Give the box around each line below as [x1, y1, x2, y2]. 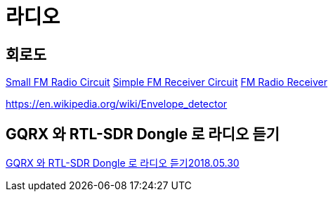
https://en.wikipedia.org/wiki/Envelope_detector [6, 98, 228, 110]
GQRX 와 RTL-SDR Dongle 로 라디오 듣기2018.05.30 [6, 157, 240, 170]
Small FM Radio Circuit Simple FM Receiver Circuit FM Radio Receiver [6, 76, 327, 89]
